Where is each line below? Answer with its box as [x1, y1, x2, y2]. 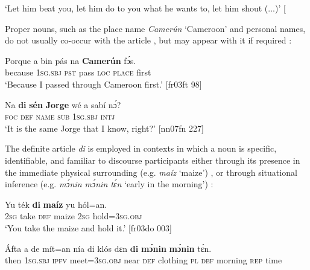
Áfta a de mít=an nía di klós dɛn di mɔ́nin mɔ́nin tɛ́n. [5, 242, 212, 254]
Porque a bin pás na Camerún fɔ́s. [5, 54, 136, 66]
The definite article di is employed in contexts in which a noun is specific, [5, 142, 277, 155]
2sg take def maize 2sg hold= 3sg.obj [5, 210, 142, 222]
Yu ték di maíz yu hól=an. [5, 198, 107, 210]
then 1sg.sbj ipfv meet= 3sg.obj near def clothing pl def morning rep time [5, 254, 282, 266]
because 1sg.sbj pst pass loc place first [5, 66, 151, 79]
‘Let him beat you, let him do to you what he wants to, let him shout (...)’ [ [5, 2, 286, 14]
